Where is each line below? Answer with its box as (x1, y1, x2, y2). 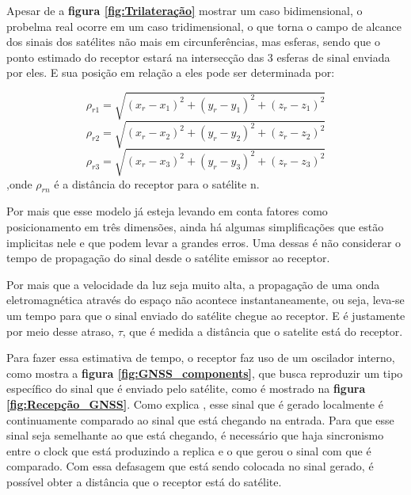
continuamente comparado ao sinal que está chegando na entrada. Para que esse (6, 411, 394, 428)
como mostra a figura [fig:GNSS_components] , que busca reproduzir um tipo (6, 364, 403, 381)
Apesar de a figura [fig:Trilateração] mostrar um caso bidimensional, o (6, 2, 363, 18)
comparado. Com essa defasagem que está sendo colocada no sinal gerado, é (6, 458, 374, 474)
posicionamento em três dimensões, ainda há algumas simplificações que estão (6, 219, 384, 234)
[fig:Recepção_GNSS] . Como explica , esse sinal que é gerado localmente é (6, 395, 383, 412)
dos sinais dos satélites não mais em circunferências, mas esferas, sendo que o (6, 33, 380, 50)
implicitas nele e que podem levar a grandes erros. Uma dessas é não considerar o (6, 234, 401, 250)
